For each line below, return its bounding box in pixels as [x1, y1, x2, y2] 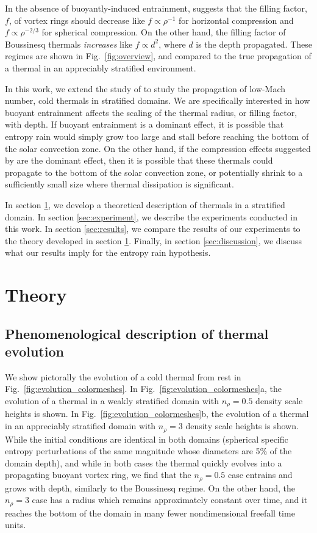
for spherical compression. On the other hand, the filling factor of [41, 26, 286, 38]
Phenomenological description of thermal [5, 324, 269, 343]
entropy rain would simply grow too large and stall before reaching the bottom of [5, 129, 309, 142]
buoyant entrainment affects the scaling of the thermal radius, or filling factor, [5, 106, 297, 118]
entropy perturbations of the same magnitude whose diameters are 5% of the [5, 444, 292, 457]
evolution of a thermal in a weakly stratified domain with [5, 394, 219, 407]
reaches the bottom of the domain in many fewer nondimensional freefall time [5, 506, 295, 519]
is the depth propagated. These [196, 37, 312, 50]
